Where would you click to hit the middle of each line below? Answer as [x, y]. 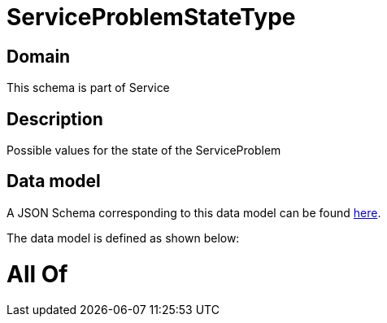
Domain [39, 56]
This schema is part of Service [88, 88]
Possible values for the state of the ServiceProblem [144, 151]
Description [55, 119]
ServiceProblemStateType [151, 17]
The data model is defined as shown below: [123, 238]
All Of [37, 274]
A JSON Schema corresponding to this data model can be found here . [194, 212]
